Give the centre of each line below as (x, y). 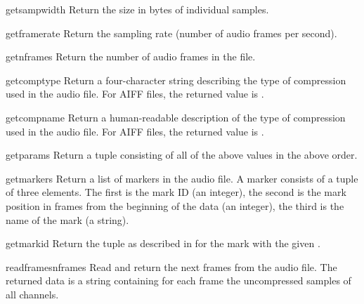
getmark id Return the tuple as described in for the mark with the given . (163, 243)
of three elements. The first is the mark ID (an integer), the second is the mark (176, 192)
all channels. (32, 294)
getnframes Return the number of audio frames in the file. (131, 57)
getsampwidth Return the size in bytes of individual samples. (137, 9)
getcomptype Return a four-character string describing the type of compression (176, 80)
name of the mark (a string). (67, 219)
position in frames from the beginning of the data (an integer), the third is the (175, 205)
